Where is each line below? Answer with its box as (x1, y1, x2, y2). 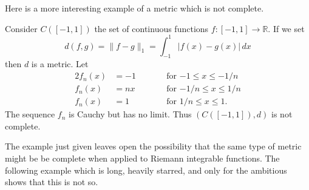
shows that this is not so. (5, 175, 98, 188)
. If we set (268, 22, 305, 34)
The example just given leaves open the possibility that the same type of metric (5, 140, 302, 152)
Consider (5, 22, 38, 34)
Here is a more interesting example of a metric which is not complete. (5, 2, 264, 14)
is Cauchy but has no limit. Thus (68, 108, 192, 120)
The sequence (5, 108, 55, 120)
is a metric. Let (31, 57, 89, 70)
